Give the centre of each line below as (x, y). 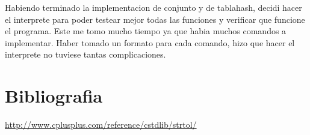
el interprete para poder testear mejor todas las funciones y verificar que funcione (155, 19)
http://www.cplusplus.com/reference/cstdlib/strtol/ (101, 124)
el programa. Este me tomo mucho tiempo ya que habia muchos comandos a (146, 31)
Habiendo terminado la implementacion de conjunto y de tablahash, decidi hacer (153, 7)
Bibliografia (54, 96)
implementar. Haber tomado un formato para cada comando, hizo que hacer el (150, 42)
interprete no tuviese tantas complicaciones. (85, 54)
